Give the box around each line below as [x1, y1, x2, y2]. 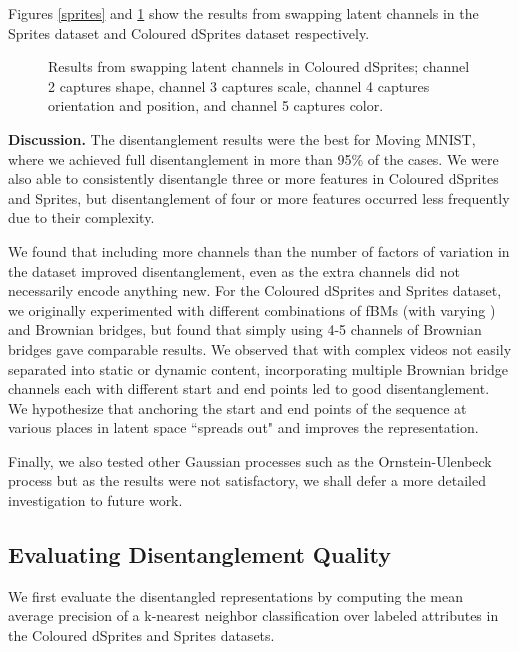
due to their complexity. [8, 207, 155, 228]
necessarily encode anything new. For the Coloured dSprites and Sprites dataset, [8, 280, 502, 301]
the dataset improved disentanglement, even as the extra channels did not [8, 260, 460, 281]
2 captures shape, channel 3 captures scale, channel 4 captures [48, 75, 430, 96]
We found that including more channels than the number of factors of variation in [8, 240, 510, 261]
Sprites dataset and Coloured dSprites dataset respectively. [8, 22, 370, 43]
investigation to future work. [8, 490, 183, 511]
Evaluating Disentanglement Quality [8, 539, 391, 570]
